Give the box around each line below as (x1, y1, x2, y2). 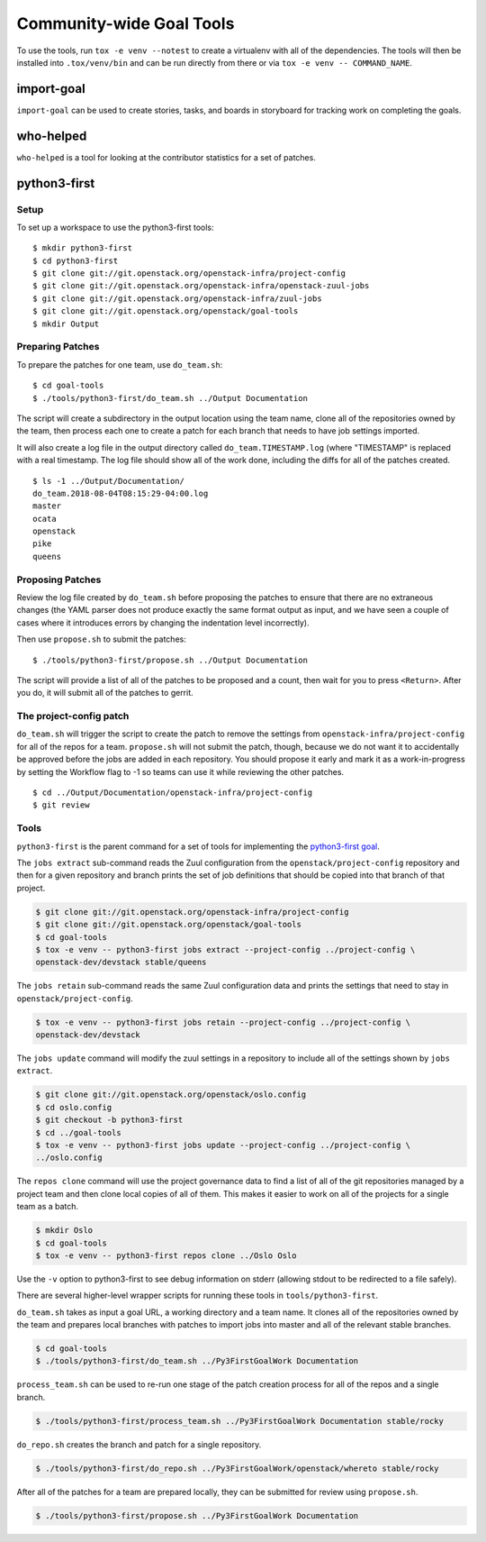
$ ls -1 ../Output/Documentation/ (32, 476, 184, 486)
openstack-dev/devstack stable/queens (35, 957, 207, 968)
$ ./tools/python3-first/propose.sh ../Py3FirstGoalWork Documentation (35, 1510, 359, 1520)
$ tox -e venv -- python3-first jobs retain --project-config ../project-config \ (35, 1017, 411, 1027)
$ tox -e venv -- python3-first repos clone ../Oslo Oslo (35, 1250, 297, 1261)
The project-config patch (16, 710, 130, 723)
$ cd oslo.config (35, 1102, 112, 1112)
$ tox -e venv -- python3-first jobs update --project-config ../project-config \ (35, 1140, 411, 1150)
